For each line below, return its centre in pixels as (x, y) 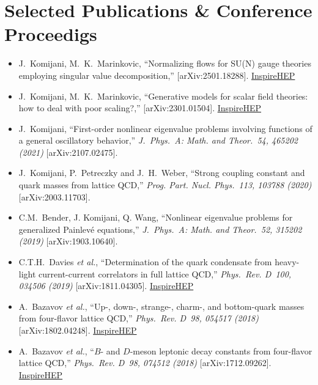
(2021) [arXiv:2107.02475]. (68, 152)
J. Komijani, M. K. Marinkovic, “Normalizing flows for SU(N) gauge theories (165, 63)
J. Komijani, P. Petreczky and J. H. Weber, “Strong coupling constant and (162, 173)
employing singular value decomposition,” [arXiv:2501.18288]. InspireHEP (157, 75)
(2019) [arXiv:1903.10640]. (68, 241)
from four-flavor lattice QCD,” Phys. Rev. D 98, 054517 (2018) (139, 318)
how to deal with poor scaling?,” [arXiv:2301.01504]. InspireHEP (140, 108)
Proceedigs (51, 34)
